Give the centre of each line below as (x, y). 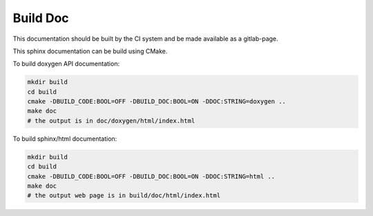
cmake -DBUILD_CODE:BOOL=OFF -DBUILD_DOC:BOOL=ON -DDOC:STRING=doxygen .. (157, 101)
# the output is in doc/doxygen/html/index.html (111, 120)
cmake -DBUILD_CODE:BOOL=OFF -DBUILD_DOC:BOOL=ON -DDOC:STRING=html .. (151, 176)
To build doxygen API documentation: (66, 64)
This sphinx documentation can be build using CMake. (90, 51)
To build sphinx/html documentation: (65, 139)
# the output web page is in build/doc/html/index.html (124, 196)
